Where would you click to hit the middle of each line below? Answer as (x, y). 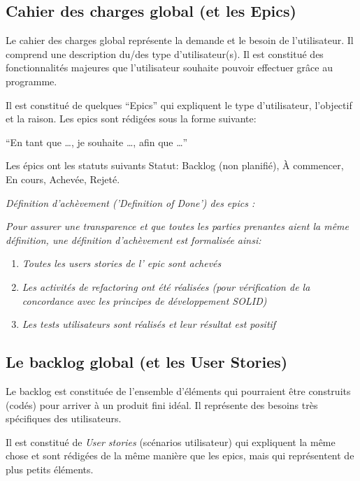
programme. (31, 81)
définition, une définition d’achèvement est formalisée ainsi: (134, 239)
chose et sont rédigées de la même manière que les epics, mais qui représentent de (180, 455)
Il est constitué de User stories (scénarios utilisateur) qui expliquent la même (171, 441)
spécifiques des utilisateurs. (64, 418)
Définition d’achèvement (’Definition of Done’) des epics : (130, 202)
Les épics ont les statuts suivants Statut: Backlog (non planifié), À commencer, (175, 165)
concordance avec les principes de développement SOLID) (144, 300)
